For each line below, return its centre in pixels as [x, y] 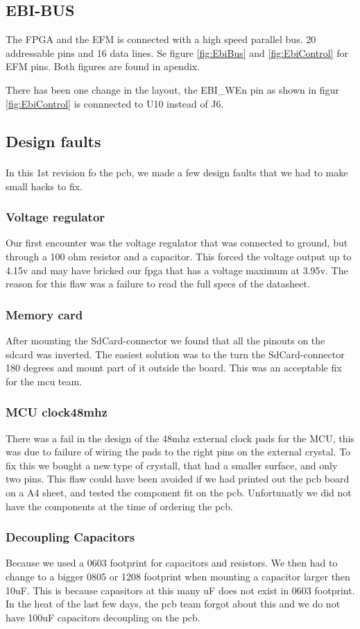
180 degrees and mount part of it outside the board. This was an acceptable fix [174, 368]
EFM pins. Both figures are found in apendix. [103, 66]
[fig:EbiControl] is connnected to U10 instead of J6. [115, 103]
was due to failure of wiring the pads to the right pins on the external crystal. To [178, 452]
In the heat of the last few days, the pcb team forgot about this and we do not [173, 604]
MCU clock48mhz [57, 412]
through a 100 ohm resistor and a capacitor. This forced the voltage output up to [179, 257]
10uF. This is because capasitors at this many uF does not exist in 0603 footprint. [180, 590]
